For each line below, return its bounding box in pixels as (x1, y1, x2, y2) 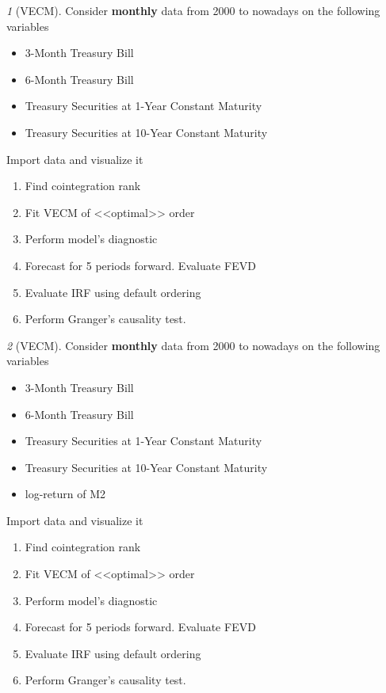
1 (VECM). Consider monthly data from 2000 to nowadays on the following (6, 2, 380, 18)
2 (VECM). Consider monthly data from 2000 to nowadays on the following (6, 337, 380, 353)
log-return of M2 (25, 485, 106, 502)
